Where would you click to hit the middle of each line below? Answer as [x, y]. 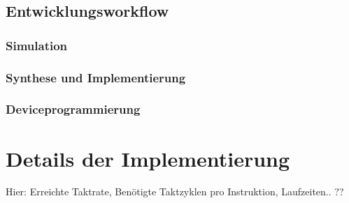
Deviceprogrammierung [73, 109]
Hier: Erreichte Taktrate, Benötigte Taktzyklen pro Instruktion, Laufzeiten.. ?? [175, 191]
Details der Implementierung [148, 158]
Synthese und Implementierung [96, 77]
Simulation [37, 45]
